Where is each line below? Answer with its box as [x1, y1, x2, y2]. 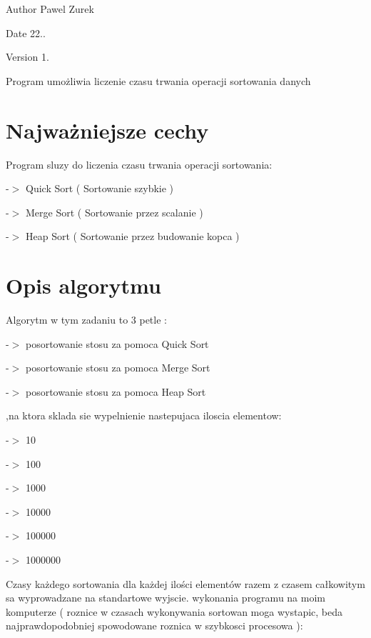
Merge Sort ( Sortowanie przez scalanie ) [25, 204, 203, 219]
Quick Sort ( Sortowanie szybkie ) [25, 181, 174, 196]
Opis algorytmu [6, 271, 161, 300]
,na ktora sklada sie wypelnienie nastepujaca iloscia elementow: [6, 408, 282, 423]
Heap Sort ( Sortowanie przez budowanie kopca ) [25, 229, 240, 244]
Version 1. [6, 49, 49, 64]
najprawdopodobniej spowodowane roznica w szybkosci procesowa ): [6, 618, 303, 633]
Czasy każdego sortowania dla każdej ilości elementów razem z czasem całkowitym [6, 576, 365, 591]
